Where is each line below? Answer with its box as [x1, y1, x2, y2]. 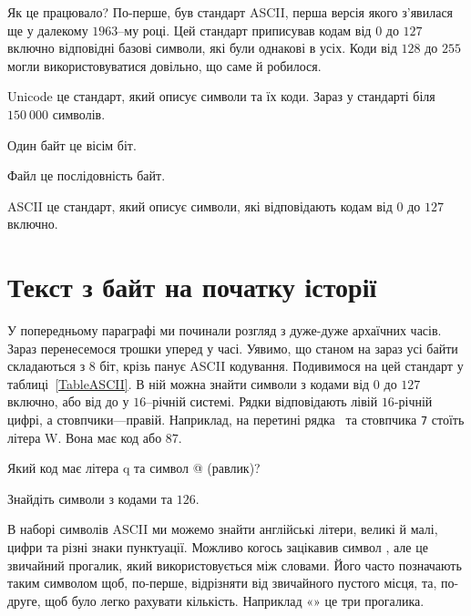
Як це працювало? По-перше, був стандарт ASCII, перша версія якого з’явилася [7, 3, 454, 21]
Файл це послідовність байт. [7, 166, 166, 185]
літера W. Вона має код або [7, 427, 162, 447]
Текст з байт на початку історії [7, 268, 377, 305]
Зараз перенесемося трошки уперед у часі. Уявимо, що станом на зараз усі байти [7, 338, 458, 357]
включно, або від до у [7, 392, 129, 411]
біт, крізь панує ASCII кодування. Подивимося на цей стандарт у [99, 356, 464, 375]
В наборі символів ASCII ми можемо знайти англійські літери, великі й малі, [7, 519, 438, 539]
